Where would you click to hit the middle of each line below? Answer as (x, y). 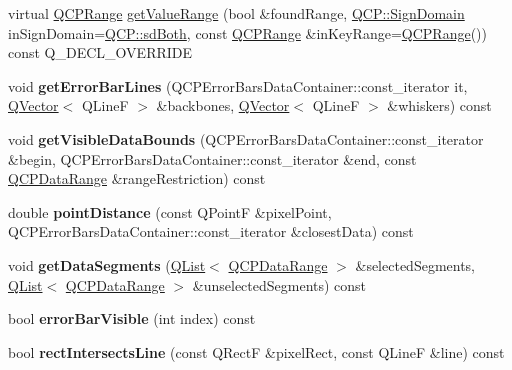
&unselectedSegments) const (279, 284)
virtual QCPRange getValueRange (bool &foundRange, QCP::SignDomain (236, 13)
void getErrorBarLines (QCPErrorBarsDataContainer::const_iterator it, (238, 85)
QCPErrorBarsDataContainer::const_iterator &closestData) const (211, 231)
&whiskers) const (439, 105)
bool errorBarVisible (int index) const (132, 318)
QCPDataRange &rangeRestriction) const (137, 178)
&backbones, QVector (223, 105)
